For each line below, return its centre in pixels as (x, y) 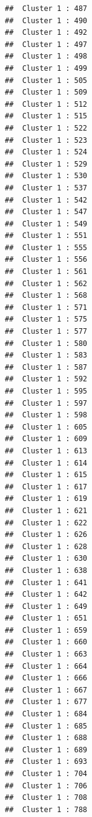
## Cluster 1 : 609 (46, 439)
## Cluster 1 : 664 (46, 666)
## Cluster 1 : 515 (46, 116)
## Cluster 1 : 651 (46, 618)
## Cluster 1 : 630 (46, 559)
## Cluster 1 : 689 (46, 750)
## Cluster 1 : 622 (46, 523)
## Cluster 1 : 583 (46, 355)
